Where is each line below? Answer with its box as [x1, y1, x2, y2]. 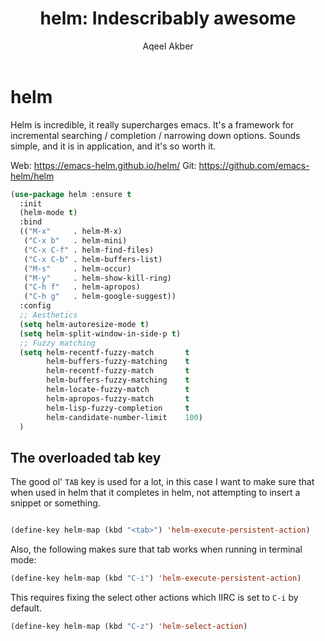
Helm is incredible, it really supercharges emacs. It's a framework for [10, 118, 295, 131]
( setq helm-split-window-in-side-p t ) [19, 328, 182, 339]
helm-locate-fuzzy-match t [46, 385, 190, 395]
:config [19, 301, 52, 311]
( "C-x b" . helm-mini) [23, 236, 128, 246]
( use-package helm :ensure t [10, 189, 132, 199]
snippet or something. [10, 497, 101, 509]
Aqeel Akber [142, 40, 194, 52]
